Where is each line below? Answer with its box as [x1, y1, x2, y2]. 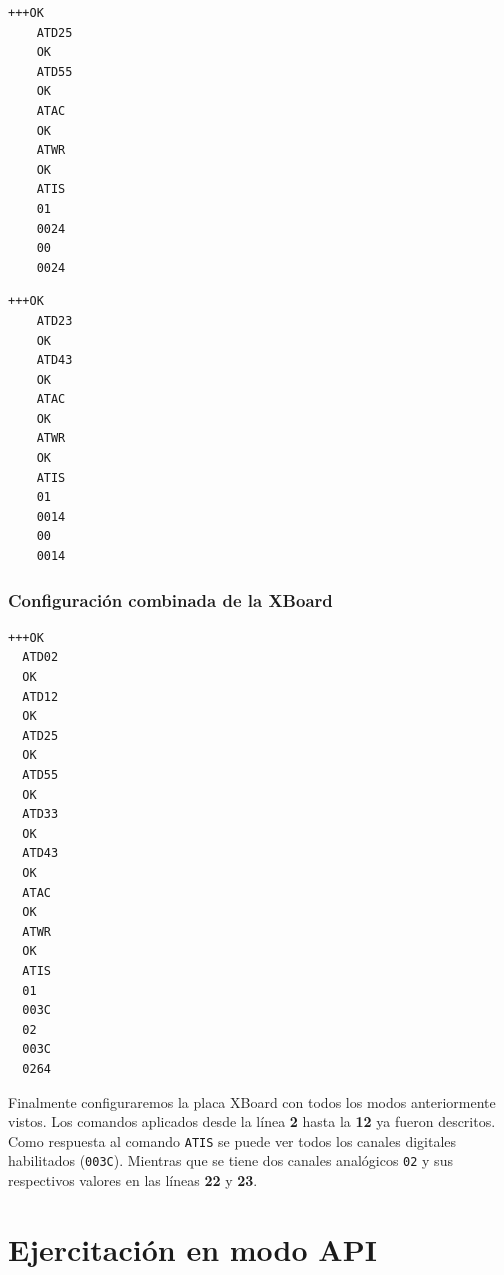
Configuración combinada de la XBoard [8, 587, 333, 612]
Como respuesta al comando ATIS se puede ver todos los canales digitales [8, 1130, 457, 1151]
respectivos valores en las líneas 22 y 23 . [8, 1170, 258, 1190]
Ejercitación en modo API [8, 1228, 377, 1269]
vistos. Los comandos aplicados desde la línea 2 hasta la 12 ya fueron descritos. [8, 1111, 496, 1132]
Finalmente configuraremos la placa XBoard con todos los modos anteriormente [8, 1091, 496, 1112]
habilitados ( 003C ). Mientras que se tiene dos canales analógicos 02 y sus [8, 1150, 453, 1171]
